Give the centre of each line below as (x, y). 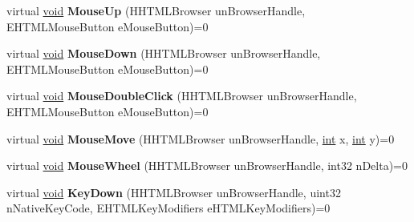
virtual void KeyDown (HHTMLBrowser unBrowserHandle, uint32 (174, 192)
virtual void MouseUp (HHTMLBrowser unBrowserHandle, (156, 10)
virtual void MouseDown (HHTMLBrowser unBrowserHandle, (164, 53)
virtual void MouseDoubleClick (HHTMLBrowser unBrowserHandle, (182, 96)
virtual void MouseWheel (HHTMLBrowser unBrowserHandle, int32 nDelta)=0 (207, 165)
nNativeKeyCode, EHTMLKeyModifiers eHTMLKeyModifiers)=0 (168, 208)
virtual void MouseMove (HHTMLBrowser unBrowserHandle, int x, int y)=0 (201, 138)
